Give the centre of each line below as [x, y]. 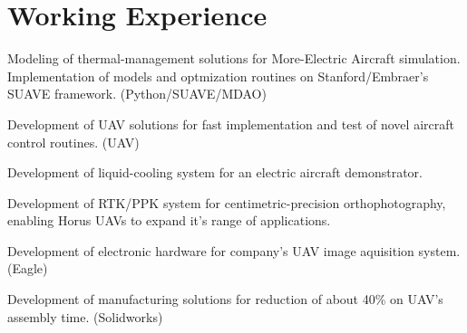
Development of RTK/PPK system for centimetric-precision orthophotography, [227, 202]
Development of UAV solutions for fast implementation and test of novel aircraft [231, 124]
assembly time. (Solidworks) [85, 316]
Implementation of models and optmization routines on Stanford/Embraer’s [218, 76]
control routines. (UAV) [73, 142]
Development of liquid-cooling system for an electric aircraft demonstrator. [215, 172]
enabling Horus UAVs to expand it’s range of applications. [169, 220]
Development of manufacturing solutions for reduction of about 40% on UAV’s [225, 299]
